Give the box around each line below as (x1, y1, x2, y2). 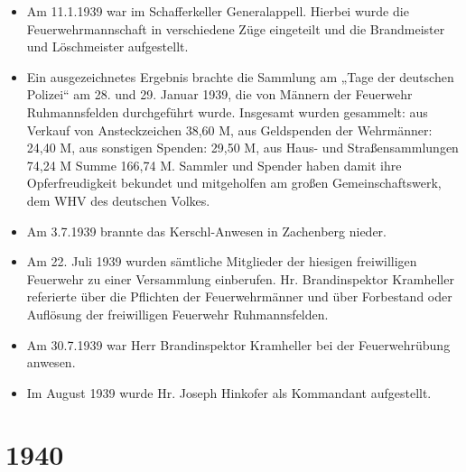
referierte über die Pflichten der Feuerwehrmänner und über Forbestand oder (26, 287, 452, 306)
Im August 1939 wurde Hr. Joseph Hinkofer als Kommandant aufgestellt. (26, 383, 432, 402)
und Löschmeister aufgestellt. (26, 37, 189, 56)
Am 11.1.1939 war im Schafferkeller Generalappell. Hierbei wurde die (26, 2, 409, 20)
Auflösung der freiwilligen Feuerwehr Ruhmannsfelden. (26, 304, 329, 323)
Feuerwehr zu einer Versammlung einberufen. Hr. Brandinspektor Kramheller (26, 269, 454, 288)
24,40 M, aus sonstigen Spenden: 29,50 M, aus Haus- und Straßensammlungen (26, 138, 459, 157)
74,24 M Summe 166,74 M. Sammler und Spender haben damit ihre (26, 155, 402, 174)
